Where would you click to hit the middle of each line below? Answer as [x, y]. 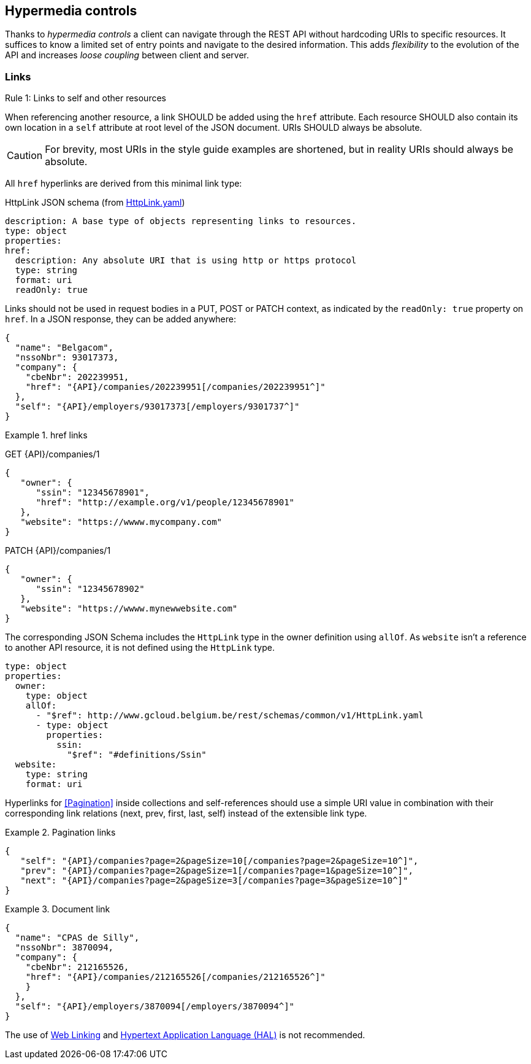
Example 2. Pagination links [60, 833]
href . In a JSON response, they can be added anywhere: [121, 319]
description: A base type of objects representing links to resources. [181, 221]
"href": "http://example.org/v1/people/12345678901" [165, 503]
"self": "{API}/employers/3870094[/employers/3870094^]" [155, 1007]
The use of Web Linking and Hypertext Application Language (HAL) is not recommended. [185, 1035]
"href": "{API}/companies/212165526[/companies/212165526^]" [175, 977]
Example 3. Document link [58, 909]
